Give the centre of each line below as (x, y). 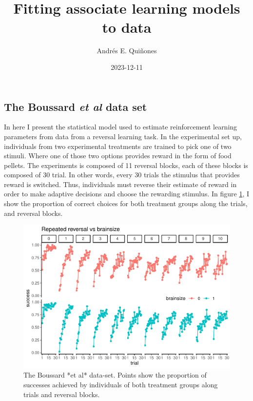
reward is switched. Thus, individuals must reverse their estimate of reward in (120, 184)
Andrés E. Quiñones (127, 51)
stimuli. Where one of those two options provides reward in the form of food (118, 156)
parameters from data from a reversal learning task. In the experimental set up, (123, 136)
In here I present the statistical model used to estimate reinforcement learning (121, 127)
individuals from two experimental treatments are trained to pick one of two (118, 146)
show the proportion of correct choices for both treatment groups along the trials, (126, 203)
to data (127, 27)
